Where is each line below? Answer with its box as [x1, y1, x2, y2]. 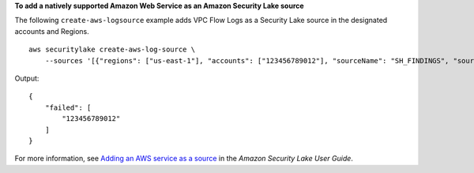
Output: [14, 73, 39, 83]
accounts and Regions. [14, 26, 90, 36]
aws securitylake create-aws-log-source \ [28, 45, 196, 55]
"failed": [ [44, 103, 92, 112]
